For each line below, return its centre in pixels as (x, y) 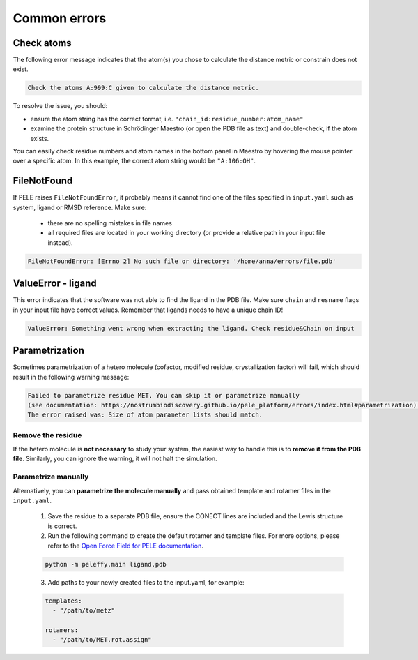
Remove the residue (47, 435)
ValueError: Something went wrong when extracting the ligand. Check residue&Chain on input (191, 328)
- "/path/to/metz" (84, 610)
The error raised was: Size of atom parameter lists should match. (145, 415)
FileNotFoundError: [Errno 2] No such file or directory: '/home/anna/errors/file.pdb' (182, 261)
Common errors (60, 18)
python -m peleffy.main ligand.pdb (106, 564)
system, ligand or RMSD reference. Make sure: (80, 207)
